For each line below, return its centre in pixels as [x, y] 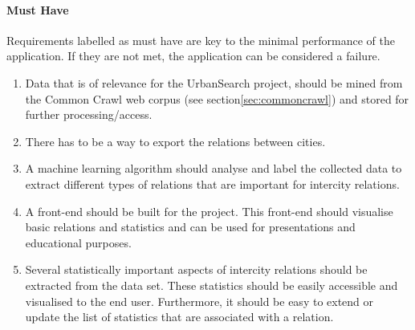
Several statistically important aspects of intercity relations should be [196, 269]
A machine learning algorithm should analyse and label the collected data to [214, 168]
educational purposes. [78, 242]
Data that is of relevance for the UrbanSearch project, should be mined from [214, 82]
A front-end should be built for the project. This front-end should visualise [209, 211]
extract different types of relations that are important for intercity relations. [212, 183]
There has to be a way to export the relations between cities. [175, 141]
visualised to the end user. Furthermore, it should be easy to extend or [199, 301]
